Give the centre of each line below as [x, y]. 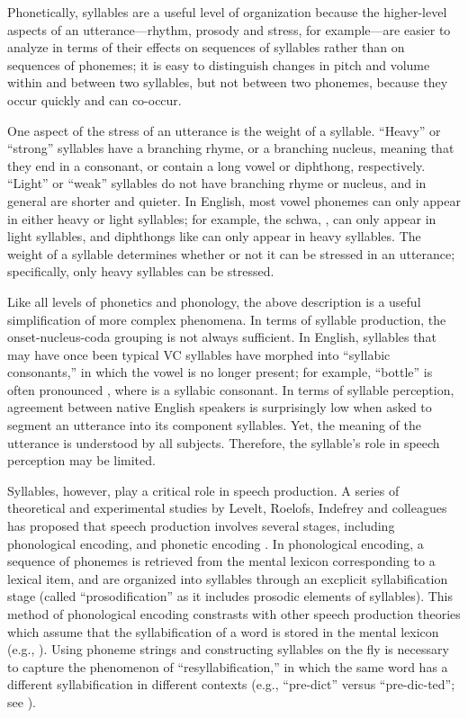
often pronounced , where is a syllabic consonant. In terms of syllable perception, [231, 389]
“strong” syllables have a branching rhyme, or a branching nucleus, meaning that [231, 148]
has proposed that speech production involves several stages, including [201, 526]
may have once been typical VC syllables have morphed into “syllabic [199, 354]
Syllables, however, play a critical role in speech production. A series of [203, 490]
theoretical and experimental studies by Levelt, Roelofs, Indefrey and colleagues [227, 508]
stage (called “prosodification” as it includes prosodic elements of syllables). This [230, 596]
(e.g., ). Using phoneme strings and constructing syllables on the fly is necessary [228, 649]
